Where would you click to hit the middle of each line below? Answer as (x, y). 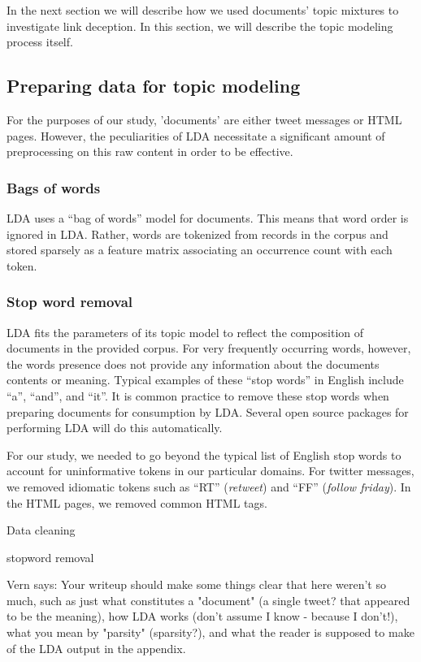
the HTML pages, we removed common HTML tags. (137, 502)
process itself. (40, 42)
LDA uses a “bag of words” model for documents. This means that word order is (208, 217)
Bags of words (54, 187)
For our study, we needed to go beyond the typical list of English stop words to (204, 454)
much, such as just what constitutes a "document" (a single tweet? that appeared (208, 600)
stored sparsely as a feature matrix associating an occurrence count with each (200, 250)
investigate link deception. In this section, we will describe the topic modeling (200, 26)
